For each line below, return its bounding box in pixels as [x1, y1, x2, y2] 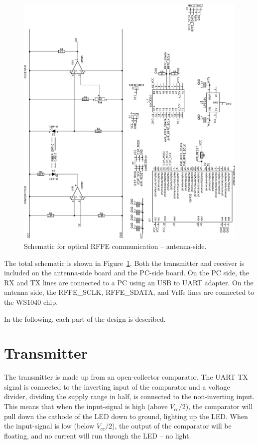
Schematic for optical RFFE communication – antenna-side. [24, 241, 207, 251]
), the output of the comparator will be [112, 421, 232, 431]
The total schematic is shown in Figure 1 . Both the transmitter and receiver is [4, 257, 245, 268]
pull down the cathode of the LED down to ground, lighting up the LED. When [4, 411, 248, 421]
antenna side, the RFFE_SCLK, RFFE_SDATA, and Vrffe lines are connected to [4, 287, 255, 297]
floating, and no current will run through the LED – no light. [4, 430, 191, 441]
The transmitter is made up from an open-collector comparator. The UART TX [4, 372, 248, 382]
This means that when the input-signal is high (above [4, 401, 168, 412]
